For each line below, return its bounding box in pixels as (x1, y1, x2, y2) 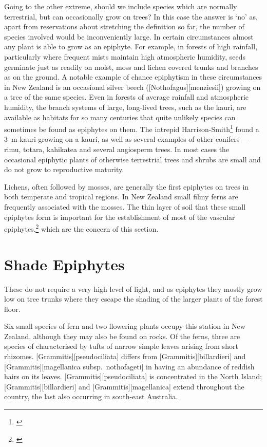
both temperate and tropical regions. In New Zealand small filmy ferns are (4, 191, 238, 202)
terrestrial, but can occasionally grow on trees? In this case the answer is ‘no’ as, (4, 11, 258, 22)
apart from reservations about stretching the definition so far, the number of (4, 21, 244, 32)
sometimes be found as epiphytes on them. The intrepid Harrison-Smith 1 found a (4, 122, 259, 134)
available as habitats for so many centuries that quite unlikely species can (4, 111, 236, 122)
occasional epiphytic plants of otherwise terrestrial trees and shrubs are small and (4, 154, 261, 164)
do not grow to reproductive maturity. (4, 164, 124, 175)
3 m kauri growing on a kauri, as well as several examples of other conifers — (4, 134, 249, 144)
